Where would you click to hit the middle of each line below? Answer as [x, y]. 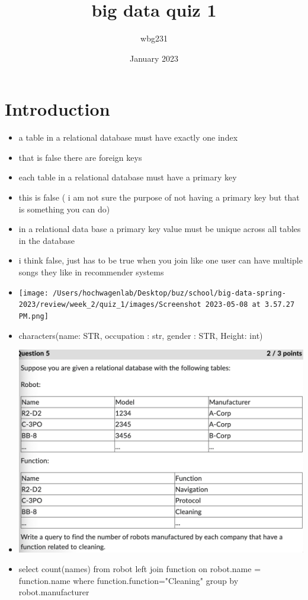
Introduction [57, 109]
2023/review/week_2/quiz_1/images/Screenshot [110, 305]
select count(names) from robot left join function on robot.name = [140, 569]
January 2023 [154, 58]
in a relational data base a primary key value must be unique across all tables [160, 229]
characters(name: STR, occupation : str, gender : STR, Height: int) [141, 335]
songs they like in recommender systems [91, 272]
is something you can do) [64, 209]
